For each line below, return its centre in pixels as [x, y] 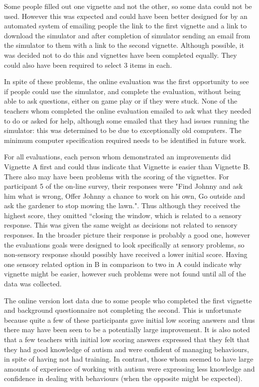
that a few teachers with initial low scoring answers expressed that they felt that [127, 339]
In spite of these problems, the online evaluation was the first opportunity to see [127, 81]
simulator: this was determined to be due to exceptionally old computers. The [123, 130]
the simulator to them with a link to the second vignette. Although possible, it [124, 45]
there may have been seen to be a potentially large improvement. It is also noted [127, 329]
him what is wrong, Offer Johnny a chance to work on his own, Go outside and [125, 195]
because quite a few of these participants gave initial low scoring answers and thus [129, 320]
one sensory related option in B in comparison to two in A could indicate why [123, 264]
